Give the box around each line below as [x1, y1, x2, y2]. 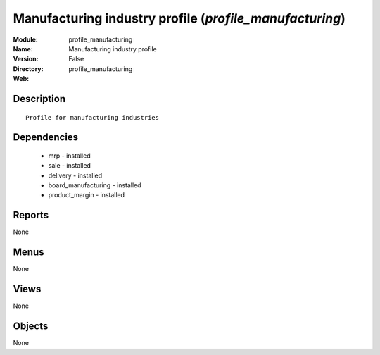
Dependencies [13, 131, 79, 144]
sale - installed [48, 161, 91, 170]
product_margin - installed [48, 191, 125, 199]
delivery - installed [48, 171, 103, 180]
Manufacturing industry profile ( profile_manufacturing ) [13, 11, 346, 26]
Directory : [13, 64, 44, 73]
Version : [13, 55, 39, 63]
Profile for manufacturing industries [25, 113, 160, 121]
